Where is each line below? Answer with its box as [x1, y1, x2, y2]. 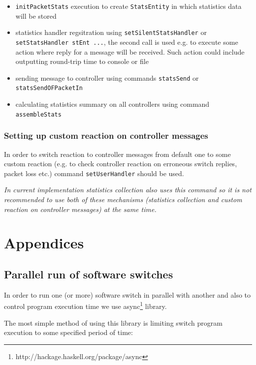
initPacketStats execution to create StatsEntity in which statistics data [15, 1, 242, 11]
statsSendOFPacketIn [15, 85, 83, 92]
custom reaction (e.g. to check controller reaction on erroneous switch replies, [4, 158, 237, 169]
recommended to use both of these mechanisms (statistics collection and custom [4, 194, 242, 204]
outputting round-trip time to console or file [15, 56, 149, 66]
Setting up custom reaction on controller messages [4, 129, 208, 142]
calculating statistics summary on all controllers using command [15, 99, 210, 109]
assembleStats [15, 111, 62, 118]
